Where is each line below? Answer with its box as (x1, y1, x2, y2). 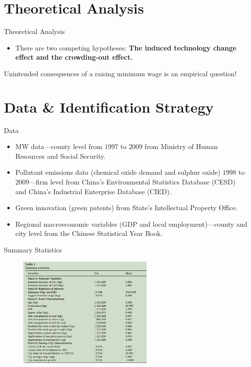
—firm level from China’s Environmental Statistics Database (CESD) (29, 177, 235, 186)
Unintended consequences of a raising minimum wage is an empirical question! (4, 68, 237, 78)
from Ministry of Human (144, 141, 218, 151)
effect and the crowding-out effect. (15, 52, 133, 62)
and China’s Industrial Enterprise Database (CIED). (15, 186, 172, 196)
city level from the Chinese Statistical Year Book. (15, 228, 163, 238)
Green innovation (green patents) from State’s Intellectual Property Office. (15, 202, 238, 213)
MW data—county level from (15, 141, 102, 151)
